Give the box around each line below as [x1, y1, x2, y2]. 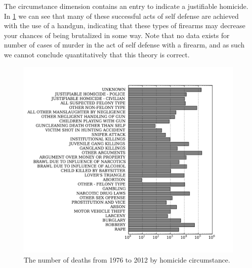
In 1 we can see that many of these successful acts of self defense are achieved [4, 10, 239, 21]
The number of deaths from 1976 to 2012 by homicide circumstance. [24, 254, 230, 265]
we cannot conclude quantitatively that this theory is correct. [4, 49, 190, 59]
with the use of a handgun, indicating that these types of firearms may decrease [4, 20, 246, 31]
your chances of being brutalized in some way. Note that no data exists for [4, 30, 230, 40]
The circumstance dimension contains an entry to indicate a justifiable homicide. [4, 1, 249, 11]
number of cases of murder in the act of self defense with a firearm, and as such [4, 40, 245, 50]
